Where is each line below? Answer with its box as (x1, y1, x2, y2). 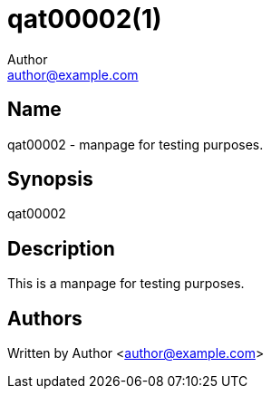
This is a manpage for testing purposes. (7, 275, 245, 292)
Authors (7, 306, 82, 330)
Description (7, 237, 115, 260)
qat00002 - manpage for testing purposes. (7, 136, 264, 152)
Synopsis (7, 168, 93, 191)
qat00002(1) (7, 4, 162, 34)
